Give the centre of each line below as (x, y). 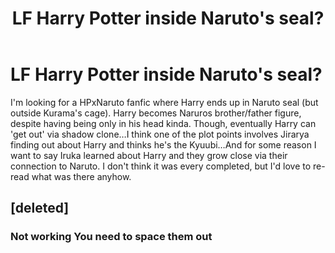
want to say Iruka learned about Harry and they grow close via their (149, 155)
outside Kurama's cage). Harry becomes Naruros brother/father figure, (156, 113)
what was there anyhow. (81, 176)
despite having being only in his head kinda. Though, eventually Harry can (163, 123)
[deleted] (40, 208)
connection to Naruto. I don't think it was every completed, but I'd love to (161, 166)
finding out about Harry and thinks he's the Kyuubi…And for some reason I (163, 144)
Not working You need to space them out (111, 237)
